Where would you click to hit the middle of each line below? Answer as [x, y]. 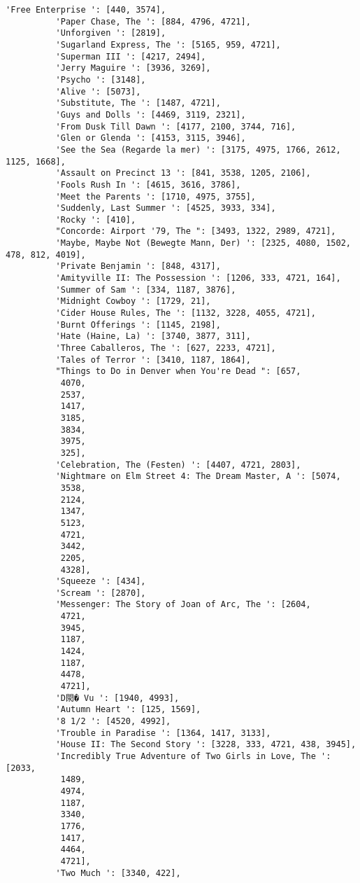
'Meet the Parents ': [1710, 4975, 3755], [156, 196]
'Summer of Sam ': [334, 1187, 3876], [146, 290]
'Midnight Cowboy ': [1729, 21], [133, 301]
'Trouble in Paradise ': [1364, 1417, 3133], [163, 733]
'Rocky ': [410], [96, 220]
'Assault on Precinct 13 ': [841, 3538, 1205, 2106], [183, 173]
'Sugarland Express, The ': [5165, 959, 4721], [168, 44]
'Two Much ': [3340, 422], [118, 873]
